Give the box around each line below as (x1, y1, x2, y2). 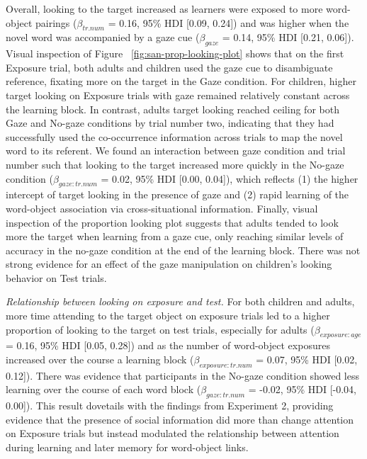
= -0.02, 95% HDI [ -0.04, (248, 382, 357, 397)
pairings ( (35, 15, 77, 30)
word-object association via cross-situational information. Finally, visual (6, 200, 318, 215)
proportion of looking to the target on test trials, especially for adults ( (6, 322, 315, 336)
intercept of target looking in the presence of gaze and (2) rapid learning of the (6, 187, 349, 202)
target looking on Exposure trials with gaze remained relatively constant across (6, 87, 350, 102)
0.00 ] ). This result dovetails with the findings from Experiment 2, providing (6, 398, 334, 413)
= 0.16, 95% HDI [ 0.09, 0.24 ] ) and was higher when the (108, 15, 349, 30)
